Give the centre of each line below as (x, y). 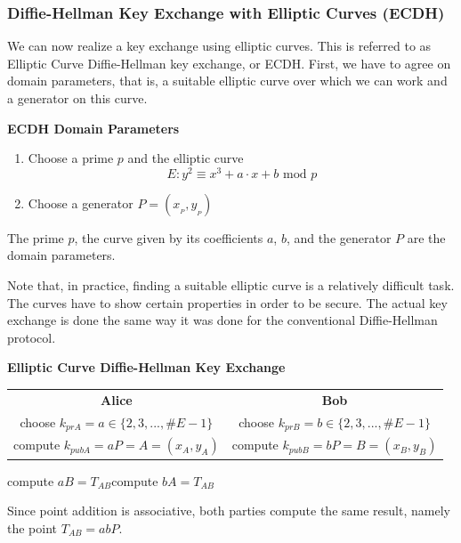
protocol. (32, 337)
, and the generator (339, 237)
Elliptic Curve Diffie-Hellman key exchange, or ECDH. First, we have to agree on (229, 63)
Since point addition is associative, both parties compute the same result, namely (229, 511)
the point (32, 528)
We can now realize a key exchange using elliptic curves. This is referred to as (219, 46)
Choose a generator (81, 203)
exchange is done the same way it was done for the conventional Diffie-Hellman (222, 320)
